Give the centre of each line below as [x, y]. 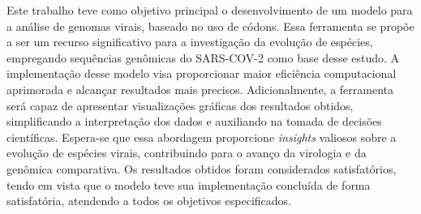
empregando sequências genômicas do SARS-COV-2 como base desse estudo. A [203, 57]
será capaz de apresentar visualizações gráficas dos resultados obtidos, [180, 105]
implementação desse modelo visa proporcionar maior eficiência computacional [202, 73]
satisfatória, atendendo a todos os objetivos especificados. [149, 201]
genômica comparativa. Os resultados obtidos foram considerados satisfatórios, [202, 168]
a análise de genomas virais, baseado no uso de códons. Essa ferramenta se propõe [210, 26]
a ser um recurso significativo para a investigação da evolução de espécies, [190, 42]
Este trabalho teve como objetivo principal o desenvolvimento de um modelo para [210, 10]
